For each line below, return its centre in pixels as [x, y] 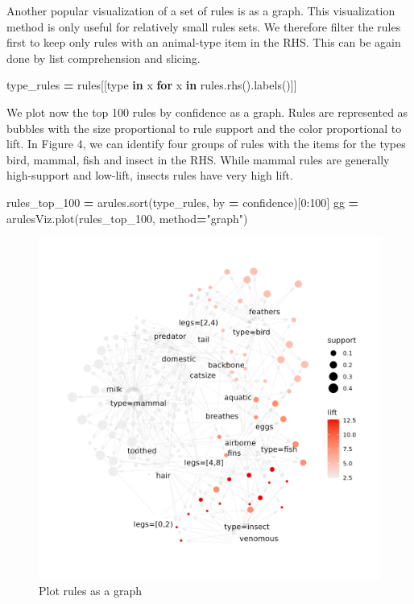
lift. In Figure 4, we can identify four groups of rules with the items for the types [206, 144]
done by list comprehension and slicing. [103, 58]
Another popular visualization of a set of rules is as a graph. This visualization [201, 10]
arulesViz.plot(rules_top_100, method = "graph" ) [127, 218]
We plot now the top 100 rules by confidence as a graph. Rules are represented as [207, 112]
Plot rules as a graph [90, 590]
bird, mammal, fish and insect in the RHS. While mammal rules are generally [198, 159]
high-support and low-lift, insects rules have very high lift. [150, 175]
